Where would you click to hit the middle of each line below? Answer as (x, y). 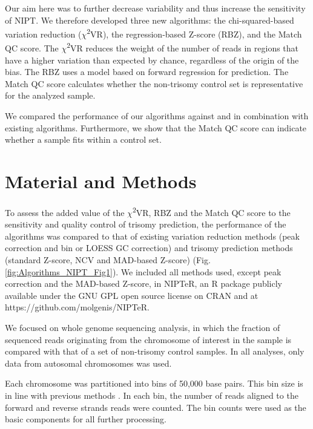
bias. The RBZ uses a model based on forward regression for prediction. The (147, 72)
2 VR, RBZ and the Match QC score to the (211, 211)
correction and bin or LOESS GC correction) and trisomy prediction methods (149, 248)
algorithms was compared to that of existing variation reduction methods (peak (152, 236)
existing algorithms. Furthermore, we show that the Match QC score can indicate (156, 127)
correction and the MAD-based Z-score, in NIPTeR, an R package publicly (143, 283)
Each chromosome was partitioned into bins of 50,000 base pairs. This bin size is (154, 383)
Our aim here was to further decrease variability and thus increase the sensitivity (155, 8)
